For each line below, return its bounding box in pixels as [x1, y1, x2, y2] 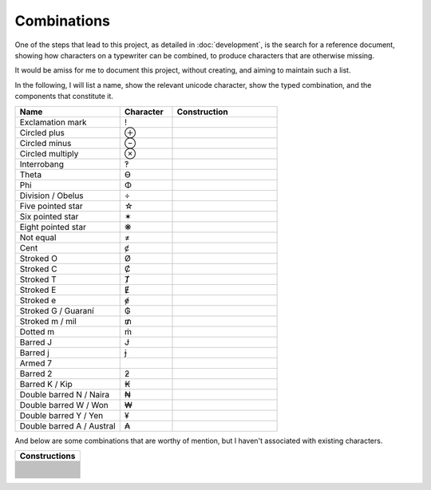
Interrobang [19, 158, 64, 169]
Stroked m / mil [19, 315, 77, 326]
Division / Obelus [19, 190, 84, 201]
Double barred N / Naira [19, 389, 110, 400]
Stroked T [19, 274, 57, 285]
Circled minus [19, 137, 72, 148]
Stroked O [19, 252, 57, 263]
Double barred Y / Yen [19, 409, 104, 421]
